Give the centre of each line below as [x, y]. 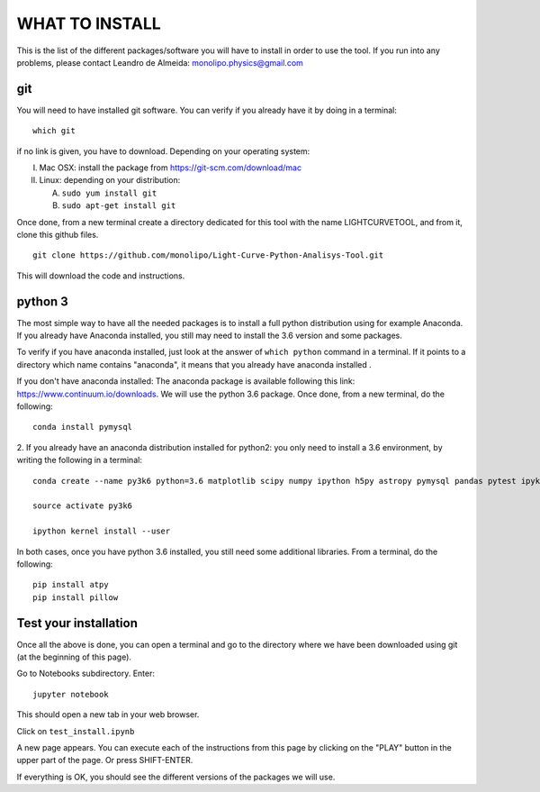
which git [54, 131]
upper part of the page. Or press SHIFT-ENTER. [105, 760]
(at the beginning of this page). [74, 657]
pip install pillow [76, 597]
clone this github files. [58, 234]
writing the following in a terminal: [80, 460]
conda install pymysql [83, 427]
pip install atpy [71, 585]
